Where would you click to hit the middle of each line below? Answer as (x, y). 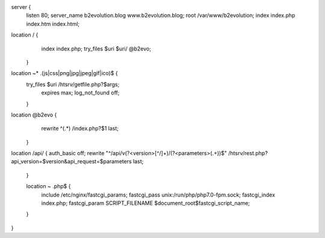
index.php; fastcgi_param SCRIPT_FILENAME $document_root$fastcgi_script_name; (146, 203)
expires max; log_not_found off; (80, 93)
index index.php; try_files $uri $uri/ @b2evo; (96, 49)
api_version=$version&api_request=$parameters (71, 162)
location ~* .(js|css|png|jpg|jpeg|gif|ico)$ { (65, 73)
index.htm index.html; (53, 23)
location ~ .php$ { (48, 186)
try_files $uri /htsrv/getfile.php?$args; (73, 84)
